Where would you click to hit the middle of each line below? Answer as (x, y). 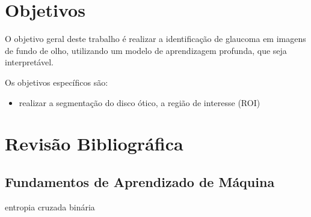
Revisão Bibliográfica (94, 144)
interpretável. (29, 62)
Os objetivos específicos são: (57, 82)
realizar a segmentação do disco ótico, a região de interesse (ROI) (140, 102)
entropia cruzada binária (50, 207)
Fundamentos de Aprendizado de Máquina (140, 181)
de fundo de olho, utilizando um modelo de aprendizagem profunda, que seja (146, 50)
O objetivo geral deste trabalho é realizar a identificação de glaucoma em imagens (155, 39)
